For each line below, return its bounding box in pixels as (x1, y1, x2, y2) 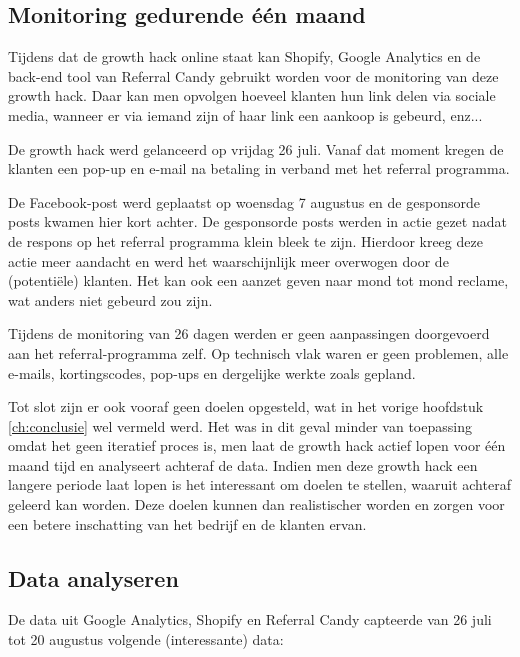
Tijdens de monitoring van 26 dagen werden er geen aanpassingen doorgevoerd (8, 323, 490, 344)
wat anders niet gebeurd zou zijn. (8, 289, 213, 310)
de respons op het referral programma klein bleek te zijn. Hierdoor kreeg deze (8, 230, 483, 251)
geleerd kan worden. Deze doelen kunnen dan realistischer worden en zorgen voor (8, 494, 505, 515)
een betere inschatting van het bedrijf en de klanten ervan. (8, 513, 367, 534)
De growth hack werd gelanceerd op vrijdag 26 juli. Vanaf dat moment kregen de (8, 138, 504, 159)
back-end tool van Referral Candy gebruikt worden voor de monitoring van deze (8, 65, 499, 86)
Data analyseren (8, 562, 179, 593)
